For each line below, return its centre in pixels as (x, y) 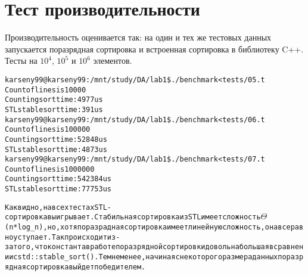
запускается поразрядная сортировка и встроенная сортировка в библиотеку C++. (154, 49)
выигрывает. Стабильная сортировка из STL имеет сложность (154, 217)
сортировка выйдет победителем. (86, 267)
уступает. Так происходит (60, 237)
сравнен (289, 247)
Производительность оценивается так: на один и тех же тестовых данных (138, 37)
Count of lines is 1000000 (50, 169)
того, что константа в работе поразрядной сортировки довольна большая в (144, 247)
